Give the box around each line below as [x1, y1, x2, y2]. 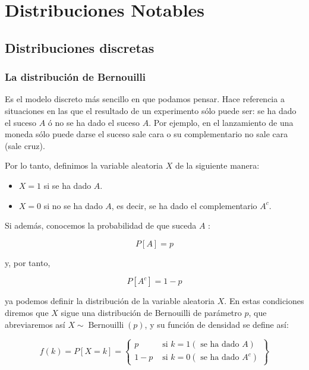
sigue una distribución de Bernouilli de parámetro [61, 306, 242, 318]
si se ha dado [43, 179, 92, 191]
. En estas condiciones [224, 295, 304, 307]
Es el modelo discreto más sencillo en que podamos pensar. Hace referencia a [5, 93, 285, 105]
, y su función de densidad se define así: [144, 318, 289, 330]
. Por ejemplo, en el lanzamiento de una [149, 116, 294, 128]
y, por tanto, [5, 256, 51, 268]
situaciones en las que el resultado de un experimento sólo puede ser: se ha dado [5, 104, 297, 116]
